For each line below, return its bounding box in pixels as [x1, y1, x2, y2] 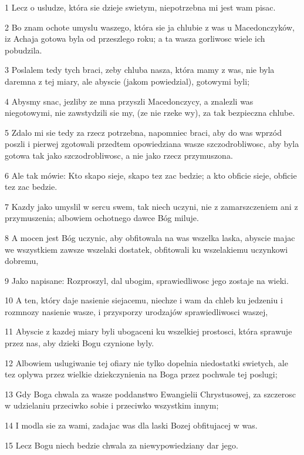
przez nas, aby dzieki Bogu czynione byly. [5, 337, 154, 349]
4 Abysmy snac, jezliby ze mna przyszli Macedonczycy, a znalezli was [5, 95, 254, 107]
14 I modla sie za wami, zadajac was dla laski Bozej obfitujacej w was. [5, 419, 258, 431]
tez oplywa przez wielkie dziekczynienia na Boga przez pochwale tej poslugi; [5, 368, 278, 380]
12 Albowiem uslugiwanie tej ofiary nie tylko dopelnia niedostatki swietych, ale [5, 356, 288, 369]
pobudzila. [5, 44, 42, 56]
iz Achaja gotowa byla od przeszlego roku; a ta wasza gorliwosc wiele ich [5, 32, 265, 45]
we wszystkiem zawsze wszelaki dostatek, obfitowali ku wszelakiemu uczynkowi [5, 243, 288, 255]
